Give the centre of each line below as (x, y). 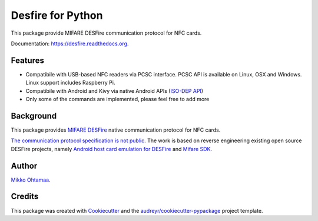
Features (27, 60)
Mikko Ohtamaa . (31, 180)
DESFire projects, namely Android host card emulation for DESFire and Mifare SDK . (111, 149)
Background (34, 115)
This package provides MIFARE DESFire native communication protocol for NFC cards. (116, 130)
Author (24, 165)
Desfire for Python (57, 15)
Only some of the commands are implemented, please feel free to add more (117, 99)
